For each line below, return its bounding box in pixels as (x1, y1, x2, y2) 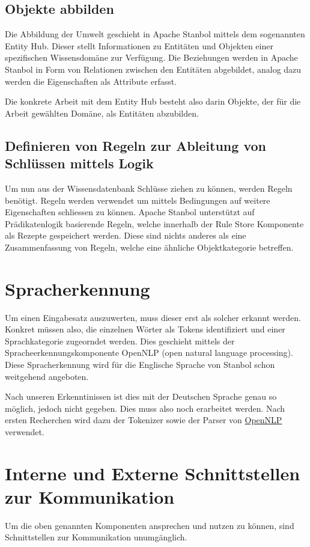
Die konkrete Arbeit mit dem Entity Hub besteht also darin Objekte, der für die (5, 95, 301, 108)
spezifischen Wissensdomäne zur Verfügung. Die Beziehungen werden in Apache (5, 51, 298, 64)
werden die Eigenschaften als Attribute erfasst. (5, 75, 177, 87)
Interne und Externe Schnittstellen (5, 460, 300, 485)
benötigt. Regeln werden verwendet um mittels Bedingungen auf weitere (5, 194, 270, 206)
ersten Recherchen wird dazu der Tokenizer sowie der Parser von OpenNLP (5, 414, 282, 426)
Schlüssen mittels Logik (5, 154, 154, 173)
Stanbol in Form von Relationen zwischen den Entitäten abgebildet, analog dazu (5, 63, 302, 75)
